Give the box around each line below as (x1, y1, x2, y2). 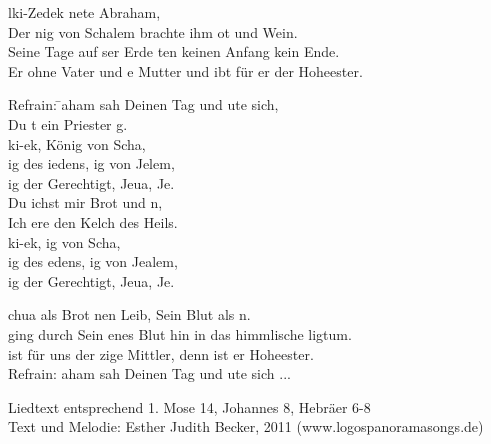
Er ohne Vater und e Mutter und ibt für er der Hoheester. (8, 60, 363, 81)
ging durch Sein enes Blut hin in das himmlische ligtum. (8, 323, 352, 344)
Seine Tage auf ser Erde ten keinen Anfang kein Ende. (8, 41, 340, 62)
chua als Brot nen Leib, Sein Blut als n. (8, 304, 251, 325)
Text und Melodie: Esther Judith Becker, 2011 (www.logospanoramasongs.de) (8, 416, 484, 437)
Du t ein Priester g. (8, 113, 128, 134)
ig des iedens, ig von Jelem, (8, 153, 175, 174)
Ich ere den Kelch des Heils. (8, 211, 178, 232)
